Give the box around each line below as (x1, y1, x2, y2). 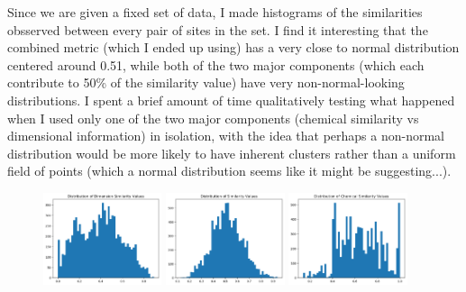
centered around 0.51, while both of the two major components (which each (7, 55, 425, 74)
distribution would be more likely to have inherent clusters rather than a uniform (7, 143, 456, 162)
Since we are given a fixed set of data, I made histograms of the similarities (7, 3, 423, 21)
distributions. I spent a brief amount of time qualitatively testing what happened (7, 90, 455, 109)
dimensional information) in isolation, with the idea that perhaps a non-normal (7, 126, 444, 145)
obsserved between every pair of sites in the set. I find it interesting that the (7, 20, 428, 39)
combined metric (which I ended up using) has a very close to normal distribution (7, 38, 460, 57)
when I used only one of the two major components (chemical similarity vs (7, 108, 419, 127)
